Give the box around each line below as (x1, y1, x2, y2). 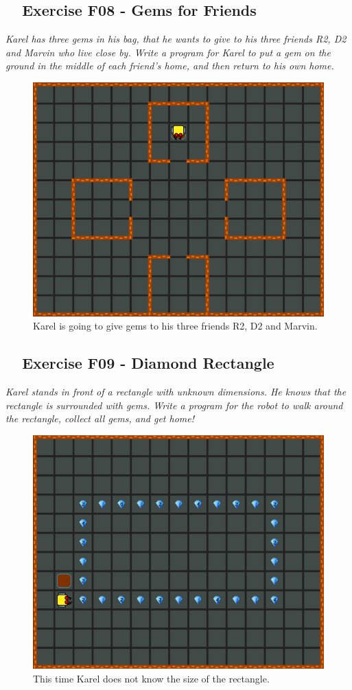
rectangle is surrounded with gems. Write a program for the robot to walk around (5, 398, 343, 412)
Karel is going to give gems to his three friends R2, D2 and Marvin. (33, 319, 318, 333)
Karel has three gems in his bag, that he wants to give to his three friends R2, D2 (5, 32, 347, 46)
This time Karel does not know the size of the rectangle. (33, 671, 270, 685)
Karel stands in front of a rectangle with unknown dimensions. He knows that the (5, 384, 347, 399)
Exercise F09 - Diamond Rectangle (22, 352, 274, 373)
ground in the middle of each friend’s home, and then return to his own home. (5, 58, 334, 73)
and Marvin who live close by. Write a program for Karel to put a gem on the (5, 45, 331, 59)
